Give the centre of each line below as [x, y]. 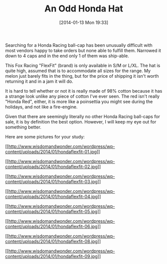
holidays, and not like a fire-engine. [41, 107]
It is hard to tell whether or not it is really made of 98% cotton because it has [84, 91]
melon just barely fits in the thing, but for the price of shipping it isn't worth [82, 76]
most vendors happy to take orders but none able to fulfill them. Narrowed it [83, 50]
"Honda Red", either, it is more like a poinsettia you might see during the [79, 101]
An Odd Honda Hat [84, 9]
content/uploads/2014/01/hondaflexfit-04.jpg [52, 196]
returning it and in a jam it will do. [39, 81]
